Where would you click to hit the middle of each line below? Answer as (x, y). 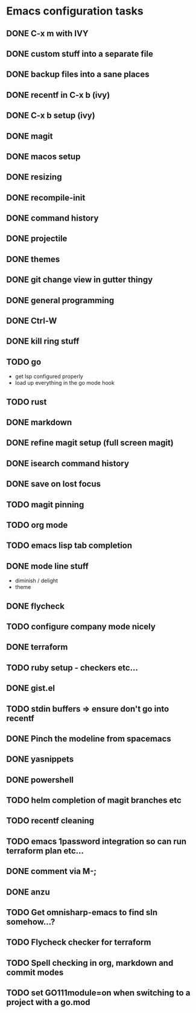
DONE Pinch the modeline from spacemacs (89, 738)
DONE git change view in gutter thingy (80, 280)
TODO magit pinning (45, 505)
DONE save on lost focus (54, 484)
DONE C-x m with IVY (47, 34)
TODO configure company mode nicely (81, 626)
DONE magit (30, 136)
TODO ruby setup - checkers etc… (72, 668)
